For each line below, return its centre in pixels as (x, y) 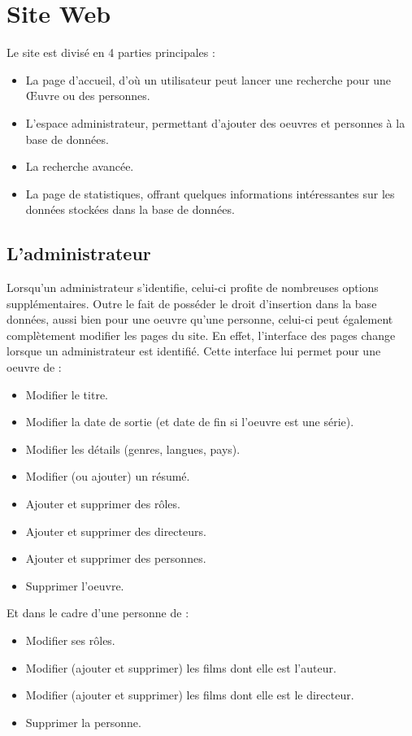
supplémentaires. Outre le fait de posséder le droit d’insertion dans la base (192, 303)
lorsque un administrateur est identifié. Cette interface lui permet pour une (194, 351)
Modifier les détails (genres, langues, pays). (133, 449)
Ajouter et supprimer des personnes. (116, 558)
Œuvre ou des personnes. (88, 96)
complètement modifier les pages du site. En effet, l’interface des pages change (201, 335)
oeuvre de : (34, 367)
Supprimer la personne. (83, 722)
